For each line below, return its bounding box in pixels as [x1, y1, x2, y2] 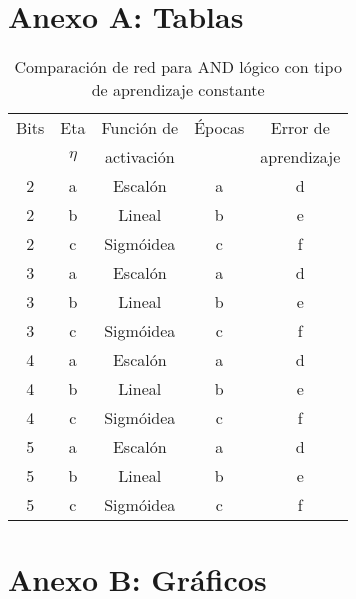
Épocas [194, 116, 245, 140]
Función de [101, 116, 179, 140]
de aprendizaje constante [91, 78, 265, 102]
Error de [270, 116, 330, 140]
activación [104, 145, 175, 169]
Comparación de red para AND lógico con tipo [14, 55, 342, 79]
